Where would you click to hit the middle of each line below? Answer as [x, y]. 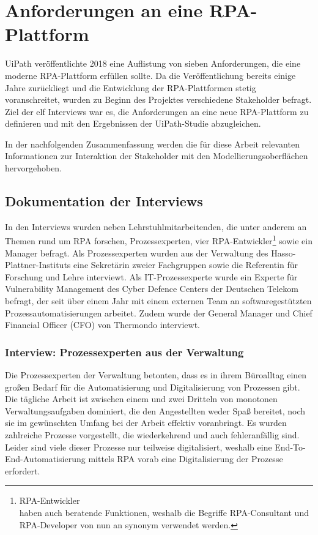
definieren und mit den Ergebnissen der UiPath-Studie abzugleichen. [133, 123]
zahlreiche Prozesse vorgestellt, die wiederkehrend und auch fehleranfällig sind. [152, 435]
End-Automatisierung [45, 459]
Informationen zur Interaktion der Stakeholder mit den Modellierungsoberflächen [157, 156]
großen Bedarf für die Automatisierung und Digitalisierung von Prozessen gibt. [153, 387]
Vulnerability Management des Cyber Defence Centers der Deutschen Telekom [152, 289]
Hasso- [283, 253]
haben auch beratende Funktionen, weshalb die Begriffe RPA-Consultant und [164, 513]
